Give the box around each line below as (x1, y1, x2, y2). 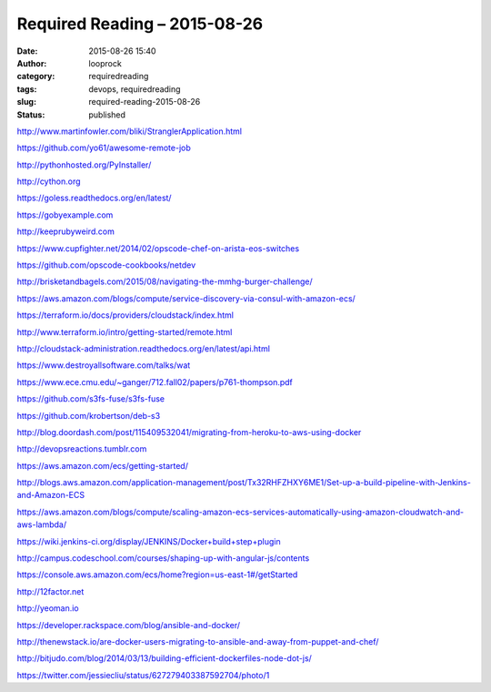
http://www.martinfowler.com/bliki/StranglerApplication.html (16, 126, 243, 137)
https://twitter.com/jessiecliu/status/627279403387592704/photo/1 (16, 669, 270, 680)
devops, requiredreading (88, 83, 181, 95)
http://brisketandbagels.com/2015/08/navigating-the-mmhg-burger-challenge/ (16, 276, 313, 287)
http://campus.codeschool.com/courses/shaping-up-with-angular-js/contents (16, 553, 310, 564)
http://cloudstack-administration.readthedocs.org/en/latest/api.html (16, 342, 270, 354)
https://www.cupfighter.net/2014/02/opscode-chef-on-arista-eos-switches (16, 242, 300, 254)
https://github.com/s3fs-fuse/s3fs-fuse (16, 393, 165, 404)
